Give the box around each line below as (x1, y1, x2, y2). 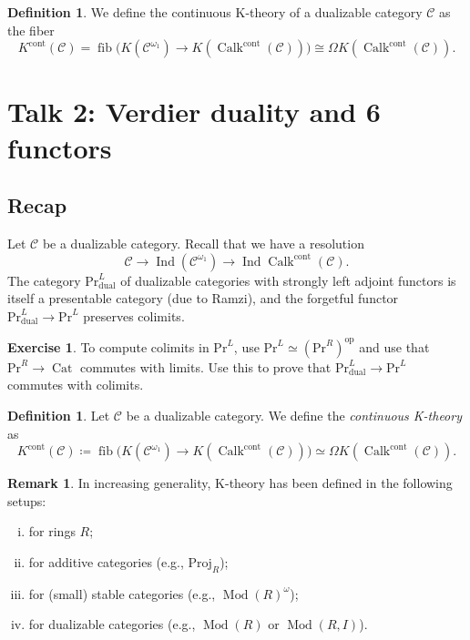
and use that (359, 337, 430, 356)
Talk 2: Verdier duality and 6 (7, 93, 381, 130)
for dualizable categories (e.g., (28, 615, 196, 634)
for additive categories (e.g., (28, 552, 184, 571)
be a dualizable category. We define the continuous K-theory (126, 406, 462, 425)
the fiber (7, 20, 55, 39)
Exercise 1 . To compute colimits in (7, 337, 209, 356)
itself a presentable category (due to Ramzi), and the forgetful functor (7, 289, 399, 308)
